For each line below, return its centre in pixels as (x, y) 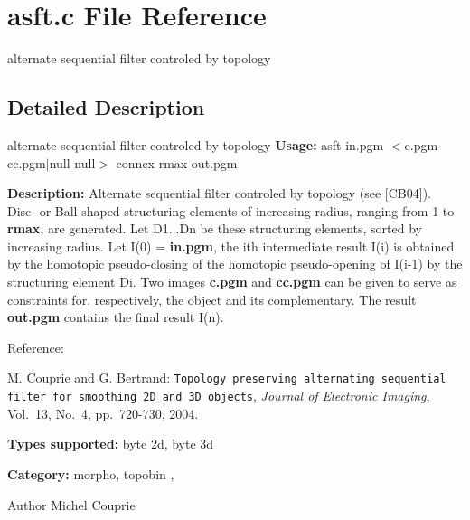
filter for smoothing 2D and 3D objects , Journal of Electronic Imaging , (219, 396)
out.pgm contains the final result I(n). (116, 317)
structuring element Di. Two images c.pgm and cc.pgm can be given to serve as (232, 282)
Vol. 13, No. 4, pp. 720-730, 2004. (103, 413)
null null (72, 162)
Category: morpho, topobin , (91, 473)
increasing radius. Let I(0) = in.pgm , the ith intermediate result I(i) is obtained (231, 246)
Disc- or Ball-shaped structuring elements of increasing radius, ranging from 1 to (231, 210)
